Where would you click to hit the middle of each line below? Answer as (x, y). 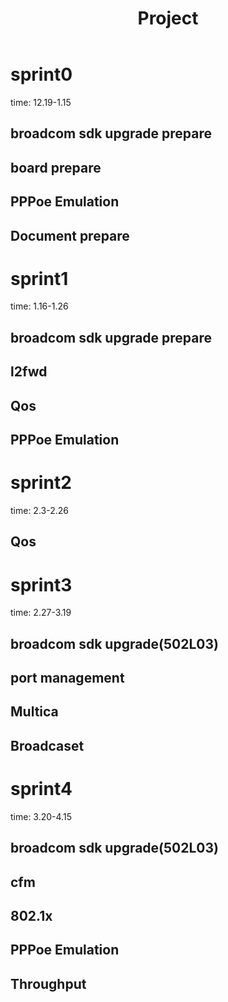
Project (168, 18)
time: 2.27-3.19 (41, 613)
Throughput (48, 983)
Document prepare (70, 235)
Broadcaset (47, 745)
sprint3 (41, 584)
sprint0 (41, 74)
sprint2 (41, 483)
